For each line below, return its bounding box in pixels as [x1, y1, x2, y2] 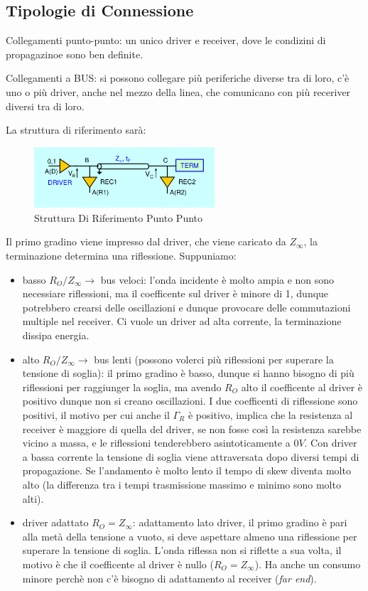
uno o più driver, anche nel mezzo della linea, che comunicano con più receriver [6, 84, 351, 99]
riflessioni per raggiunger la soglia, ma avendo [22, 379, 222, 394]
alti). [22, 491, 44, 506]
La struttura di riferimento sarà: [6, 122, 146, 137]
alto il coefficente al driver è [241, 379, 363, 394]
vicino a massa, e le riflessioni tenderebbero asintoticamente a [22, 435, 291, 450]
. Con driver [304, 435, 357, 450]
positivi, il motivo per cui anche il [22, 408, 170, 422]
